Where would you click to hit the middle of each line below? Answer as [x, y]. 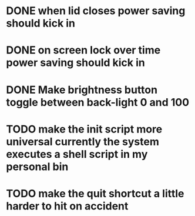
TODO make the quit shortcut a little [95, 193]
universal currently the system [83, 142]
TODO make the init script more [84, 129]
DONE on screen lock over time [83, 50]
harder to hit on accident [67, 206]
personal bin [37, 167]
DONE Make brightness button [82, 90]
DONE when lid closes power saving [96, 11]
